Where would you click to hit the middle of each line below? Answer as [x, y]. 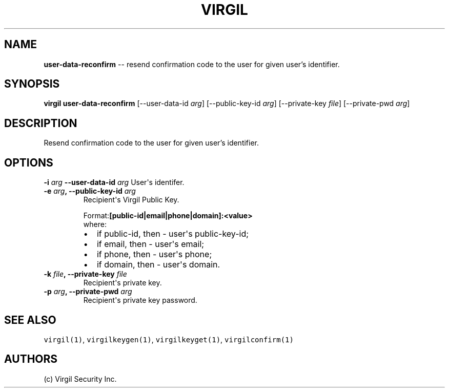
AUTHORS [31, 359]
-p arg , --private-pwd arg [88, 292]
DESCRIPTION [41, 123]
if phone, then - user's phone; [154, 254]
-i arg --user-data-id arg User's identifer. [114, 182]
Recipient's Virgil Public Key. [131, 200]
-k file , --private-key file [85, 274]
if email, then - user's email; [150, 244]
